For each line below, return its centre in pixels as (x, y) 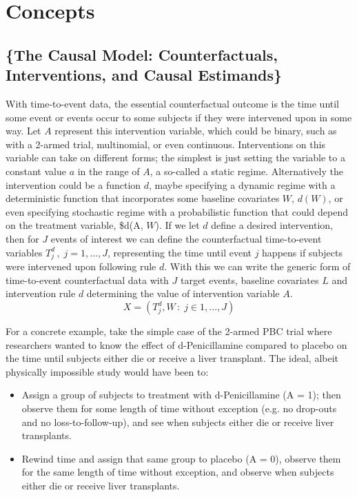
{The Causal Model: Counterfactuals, (142, 54)
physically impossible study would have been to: (107, 371)
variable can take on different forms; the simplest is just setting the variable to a (175, 158)
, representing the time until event (180, 252)
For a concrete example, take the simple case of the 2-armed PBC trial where (169, 331)
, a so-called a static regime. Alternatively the (246, 171)
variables (24, 252)
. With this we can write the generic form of (257, 266)
